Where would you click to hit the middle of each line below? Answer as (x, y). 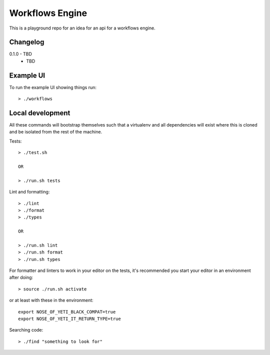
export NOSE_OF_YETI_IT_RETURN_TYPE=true (69, 319)
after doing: (21, 277)
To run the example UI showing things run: (53, 87)
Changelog (27, 42)
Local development (40, 113)
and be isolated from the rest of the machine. (56, 132)
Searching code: (26, 330)
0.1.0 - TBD (21, 54)
